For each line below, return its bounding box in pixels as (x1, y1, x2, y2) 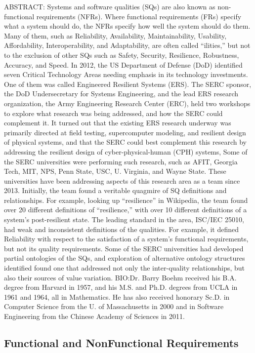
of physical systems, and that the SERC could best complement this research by (4, 137, 247, 147)
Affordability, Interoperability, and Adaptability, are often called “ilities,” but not (4, 40, 251, 50)
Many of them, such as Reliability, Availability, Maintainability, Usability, (4, 30, 227, 40)
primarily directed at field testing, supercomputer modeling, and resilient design (4, 127, 246, 137)
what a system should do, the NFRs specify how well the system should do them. (4, 21, 251, 31)
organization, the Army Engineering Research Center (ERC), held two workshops (4, 98, 251, 108)
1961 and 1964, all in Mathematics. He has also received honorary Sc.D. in (4, 291, 230, 302)
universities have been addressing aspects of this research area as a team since (4, 175, 240, 186)
